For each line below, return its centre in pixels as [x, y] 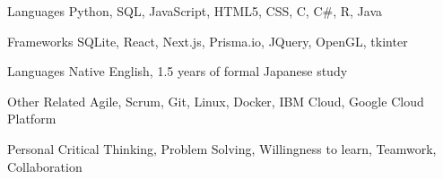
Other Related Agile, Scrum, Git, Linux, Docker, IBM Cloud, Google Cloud [216, 101]
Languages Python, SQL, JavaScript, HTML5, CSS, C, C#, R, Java [195, 11]
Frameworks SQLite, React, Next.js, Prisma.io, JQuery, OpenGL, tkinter [208, 41]
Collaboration [45, 166]
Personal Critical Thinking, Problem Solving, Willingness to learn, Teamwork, [222, 148]
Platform [32, 119]
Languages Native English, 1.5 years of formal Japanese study [178, 71]
